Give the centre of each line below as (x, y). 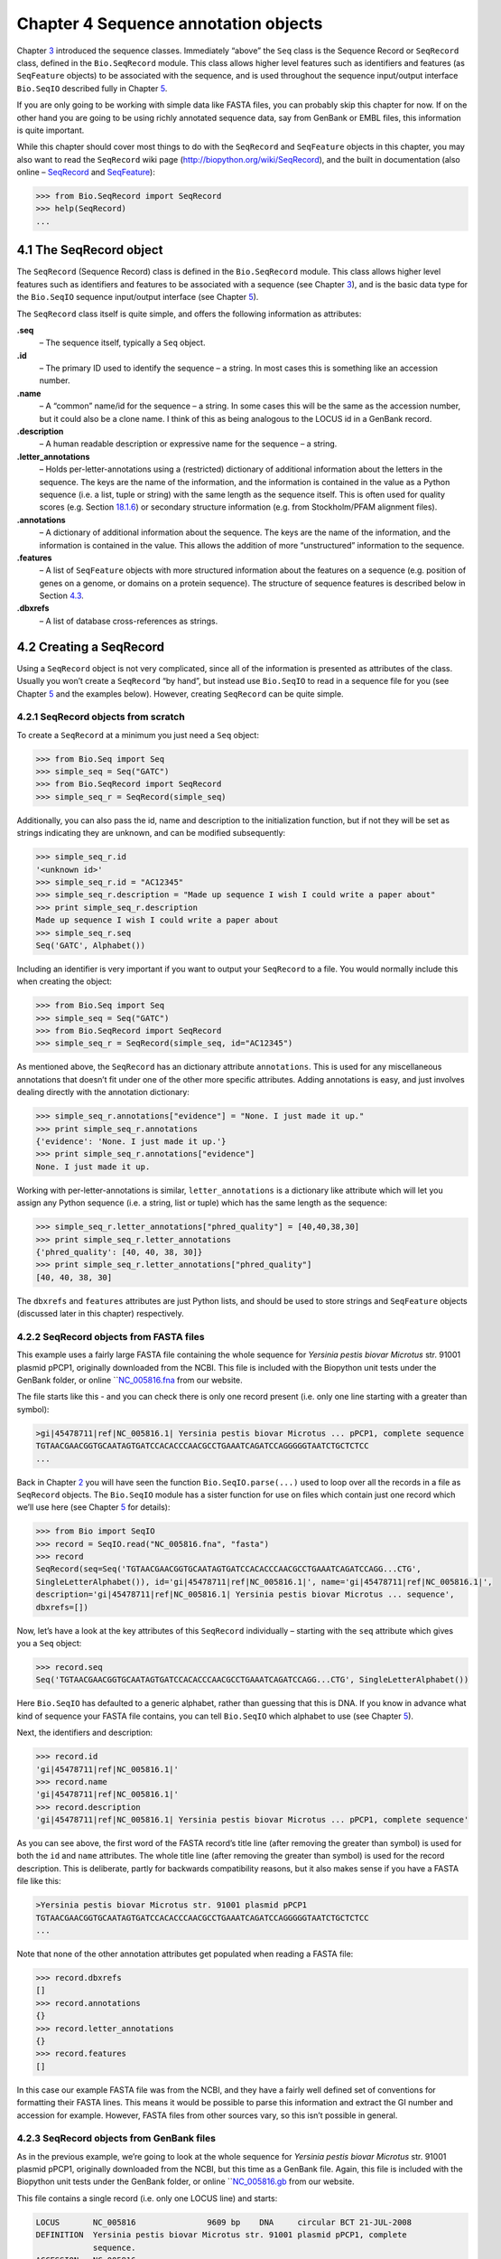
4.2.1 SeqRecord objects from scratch (101, 717)
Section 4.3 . (62, 595)
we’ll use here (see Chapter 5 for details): (93, 1507)
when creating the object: (65, 981)
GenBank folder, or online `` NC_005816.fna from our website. (130, 1380)
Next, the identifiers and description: (85, 1733)
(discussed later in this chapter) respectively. (100, 1314)
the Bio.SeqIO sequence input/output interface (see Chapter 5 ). (138, 297)
